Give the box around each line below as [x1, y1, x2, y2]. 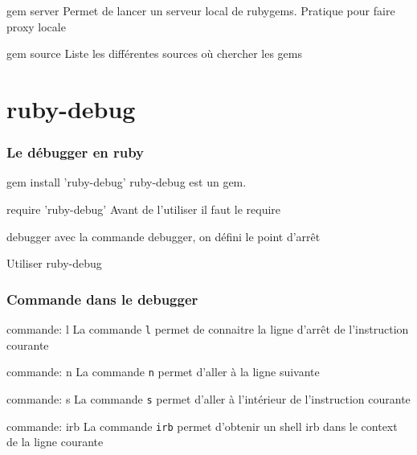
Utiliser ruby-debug [6, 255, 102, 272]
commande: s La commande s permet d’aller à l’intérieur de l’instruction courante [6, 390, 411, 407]
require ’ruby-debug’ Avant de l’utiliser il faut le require [6, 200, 281, 217]
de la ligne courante [6, 433, 104, 450]
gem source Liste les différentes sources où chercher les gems [6, 45, 302, 62]
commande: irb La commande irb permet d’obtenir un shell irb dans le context [6, 417, 398, 434]
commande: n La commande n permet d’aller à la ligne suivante [6, 363, 320, 380]
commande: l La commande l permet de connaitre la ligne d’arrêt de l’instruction [6, 320, 409, 337]
